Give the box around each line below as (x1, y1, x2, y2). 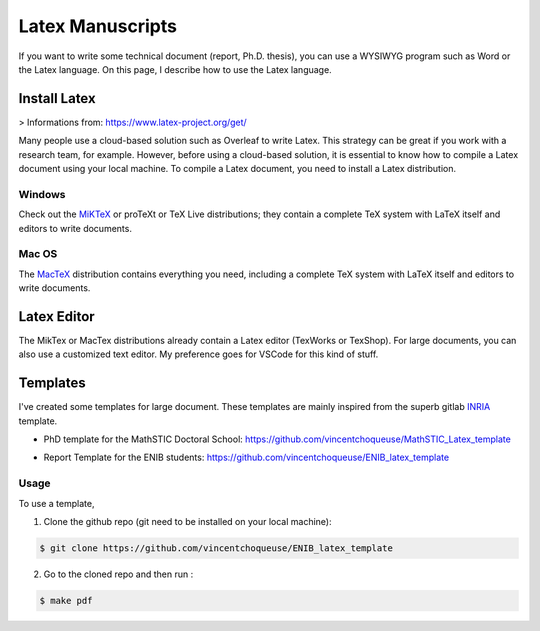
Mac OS (18, 247, 58, 261)
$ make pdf (39, 595, 93, 606)
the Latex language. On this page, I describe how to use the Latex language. (18, 63, 332, 75)
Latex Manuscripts (18, 15, 177, 37)
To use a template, (18, 497, 95, 509)
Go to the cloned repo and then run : (43, 568, 194, 580)
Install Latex (18, 90, 96, 107)
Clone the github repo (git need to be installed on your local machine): (43, 515, 332, 527)
